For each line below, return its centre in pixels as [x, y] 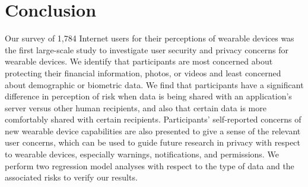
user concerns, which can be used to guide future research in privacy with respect [153, 142]
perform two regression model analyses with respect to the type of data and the [150, 165]
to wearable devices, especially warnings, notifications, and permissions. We [142, 154]
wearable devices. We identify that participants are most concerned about [139, 61]
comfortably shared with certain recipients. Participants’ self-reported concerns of [153, 119]
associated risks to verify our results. [71, 177]
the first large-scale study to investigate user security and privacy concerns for [147, 49]
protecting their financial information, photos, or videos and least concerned [143, 72]
